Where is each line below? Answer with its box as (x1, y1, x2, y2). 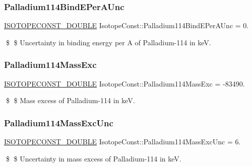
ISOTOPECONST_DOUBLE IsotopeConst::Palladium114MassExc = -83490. (4, 78, 245, 89)
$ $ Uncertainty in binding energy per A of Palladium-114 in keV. (6, 37, 211, 47)
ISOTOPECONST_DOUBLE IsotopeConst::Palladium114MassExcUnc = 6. (4, 136, 241, 147)
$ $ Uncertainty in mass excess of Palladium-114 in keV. (6, 153, 181, 163)
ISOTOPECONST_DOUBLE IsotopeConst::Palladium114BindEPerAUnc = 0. (4, 20, 249, 31)
